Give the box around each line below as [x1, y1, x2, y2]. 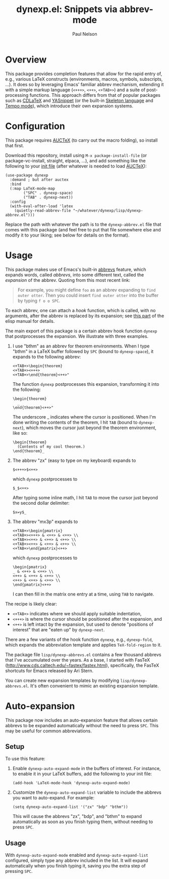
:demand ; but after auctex [10, 177, 69, 182]
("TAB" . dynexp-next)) [23, 195, 73, 200]
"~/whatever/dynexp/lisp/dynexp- [73, 208, 143, 213]
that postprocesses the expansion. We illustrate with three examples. [5, 333, 149, 339]
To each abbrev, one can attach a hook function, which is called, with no [5, 307, 156, 313]
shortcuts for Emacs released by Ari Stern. [5, 667, 93, 674]
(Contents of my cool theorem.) [17, 444, 85, 449]
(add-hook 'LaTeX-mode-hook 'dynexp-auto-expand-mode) [12, 781, 131, 786]
